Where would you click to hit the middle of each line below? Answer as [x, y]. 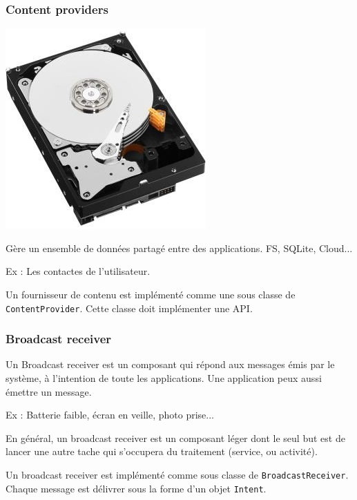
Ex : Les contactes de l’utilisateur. [78, 271]
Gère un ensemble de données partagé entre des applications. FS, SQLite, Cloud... [179, 248]
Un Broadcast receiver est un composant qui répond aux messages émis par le [170, 364]
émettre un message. [49, 391]
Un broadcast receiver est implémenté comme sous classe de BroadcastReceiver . [177, 475]
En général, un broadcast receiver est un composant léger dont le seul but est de [175, 437]
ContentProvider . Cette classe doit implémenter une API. [129, 308]
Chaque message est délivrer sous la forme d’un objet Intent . [136, 488]
